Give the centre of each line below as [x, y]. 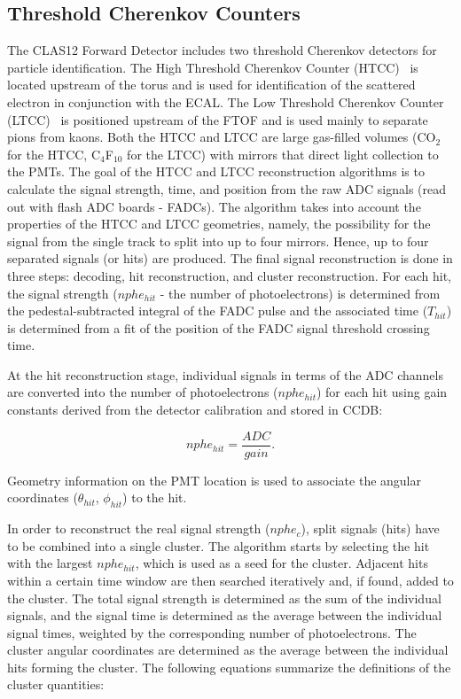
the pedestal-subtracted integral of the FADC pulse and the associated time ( [218, 311]
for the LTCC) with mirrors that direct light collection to [283, 154]
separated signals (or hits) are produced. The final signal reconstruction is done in [230, 258]
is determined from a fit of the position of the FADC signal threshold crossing [219, 327]
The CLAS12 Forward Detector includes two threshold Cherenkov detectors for [222, 50]
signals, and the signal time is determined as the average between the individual [225, 615]
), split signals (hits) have [370, 528]
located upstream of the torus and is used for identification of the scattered [211, 85]
